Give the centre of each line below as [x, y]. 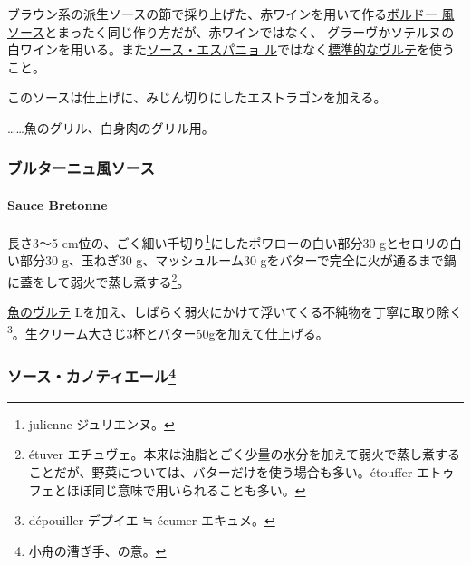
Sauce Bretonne [58, 205]
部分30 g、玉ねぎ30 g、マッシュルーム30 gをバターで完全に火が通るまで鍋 [238, 260]
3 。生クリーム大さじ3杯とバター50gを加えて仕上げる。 [168, 331]
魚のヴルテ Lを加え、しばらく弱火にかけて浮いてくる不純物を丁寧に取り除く [235, 312]
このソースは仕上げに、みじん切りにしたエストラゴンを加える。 [197, 97]
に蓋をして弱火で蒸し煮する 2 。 [99, 280]
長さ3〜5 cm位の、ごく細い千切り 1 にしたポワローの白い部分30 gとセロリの [229, 241]
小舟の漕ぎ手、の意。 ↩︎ [97, 550]
